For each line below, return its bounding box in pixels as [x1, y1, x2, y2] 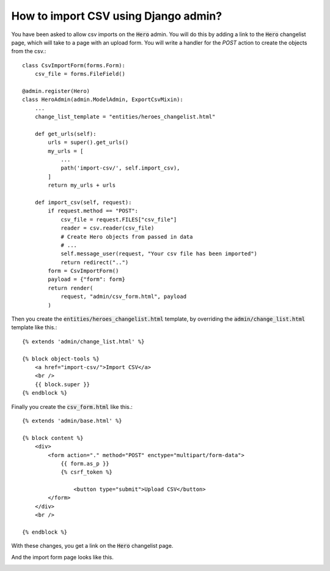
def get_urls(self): [34, 130, 97, 137]
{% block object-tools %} [22, 355, 100, 362]
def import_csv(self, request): [34, 199, 132, 206]
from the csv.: [11, 48, 46, 55]
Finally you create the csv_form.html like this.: [11, 403, 133, 410]
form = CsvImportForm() [48, 267, 119, 275]
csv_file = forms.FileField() [34, 70, 125, 78]
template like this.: [11, 324, 57, 331]
